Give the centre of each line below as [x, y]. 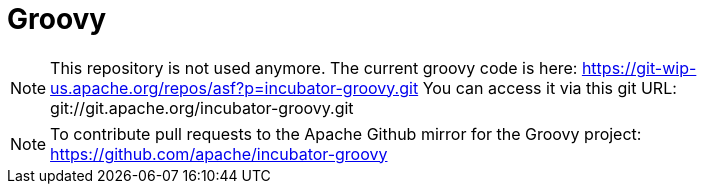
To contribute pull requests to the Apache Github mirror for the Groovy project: [346, 133]
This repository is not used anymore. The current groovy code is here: [314, 67]
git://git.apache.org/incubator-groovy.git [202, 107]
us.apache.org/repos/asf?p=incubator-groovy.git [234, 87]
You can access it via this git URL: [549, 87]
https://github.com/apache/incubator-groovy [219, 153]
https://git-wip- [639, 67]
